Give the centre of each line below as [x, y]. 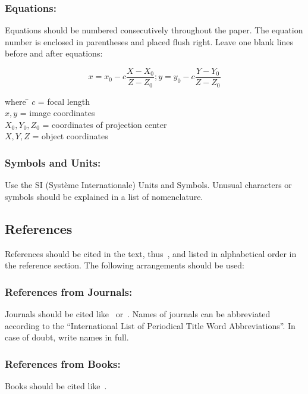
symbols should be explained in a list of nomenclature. [104, 196]
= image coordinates [57, 113]
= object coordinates [70, 136]
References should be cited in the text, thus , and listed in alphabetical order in [151, 253]
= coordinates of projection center [105, 124]
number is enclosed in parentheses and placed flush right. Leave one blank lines [149, 41]
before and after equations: [54, 53]
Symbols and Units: [53, 162]
